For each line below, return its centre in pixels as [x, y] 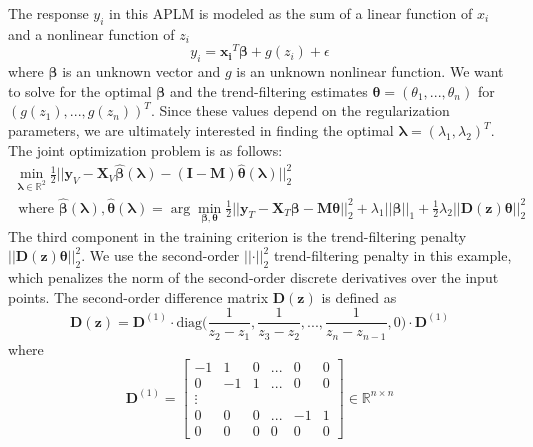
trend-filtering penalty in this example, [392, 255]
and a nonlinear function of [91, 33]
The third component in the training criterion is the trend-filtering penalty [237, 235]
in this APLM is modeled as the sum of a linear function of [291, 13]
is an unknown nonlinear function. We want [370, 71]
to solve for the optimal [80, 90]
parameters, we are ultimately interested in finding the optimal [201, 130]
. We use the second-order [160, 255]
